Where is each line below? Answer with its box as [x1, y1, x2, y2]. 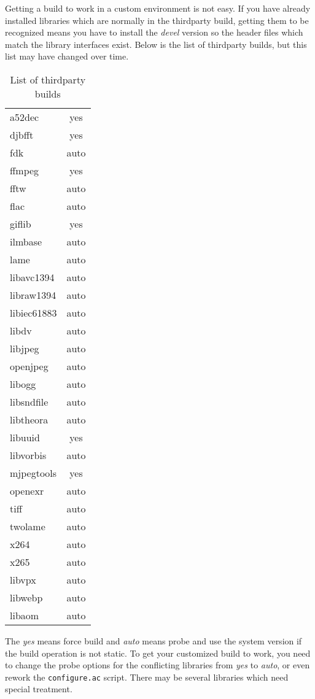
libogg [10, 376, 36, 391]
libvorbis [10, 447, 47, 462]
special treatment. [5, 682, 72, 695]
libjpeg [10, 341, 39, 355]
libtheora [10, 412, 49, 427]
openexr [10, 483, 44, 498]
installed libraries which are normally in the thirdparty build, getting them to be [5, 14, 309, 26]
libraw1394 [10, 287, 56, 302]
